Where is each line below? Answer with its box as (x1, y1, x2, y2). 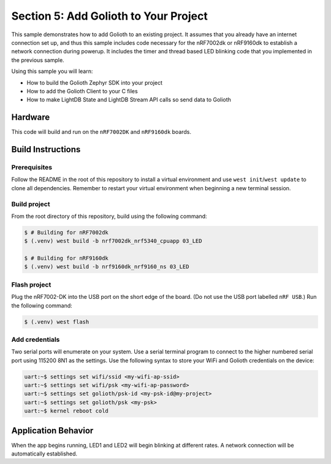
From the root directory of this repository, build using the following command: (11, 212, 208, 220)
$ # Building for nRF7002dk (24, 229, 108, 236)
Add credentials (11, 335, 60, 344)
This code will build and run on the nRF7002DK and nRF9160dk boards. (11, 128, 192, 136)
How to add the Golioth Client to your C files (26, 87, 138, 95)
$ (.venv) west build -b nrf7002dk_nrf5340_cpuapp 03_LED (24, 238, 202, 245)
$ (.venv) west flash (24, 318, 89, 325)
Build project (11, 199, 50, 208)
